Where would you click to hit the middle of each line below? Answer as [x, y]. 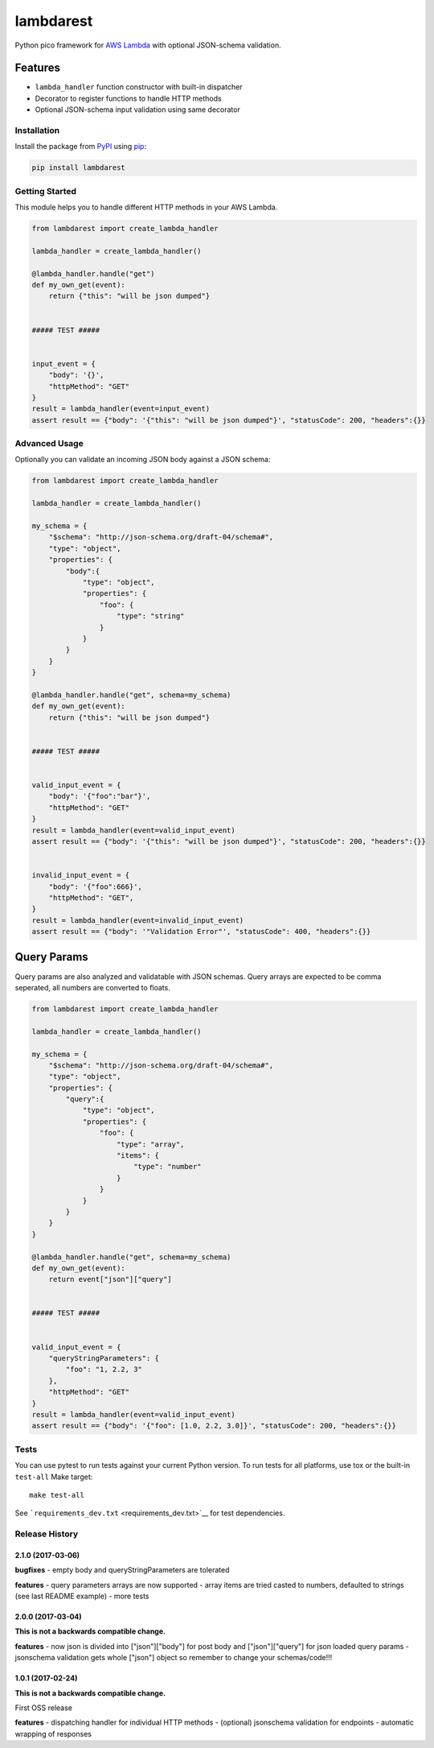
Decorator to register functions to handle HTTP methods [128, 98]
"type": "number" [167, 1167]
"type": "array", [151, 1144]
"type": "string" [151, 616]
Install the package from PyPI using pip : [81, 147]
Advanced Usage [49, 444]
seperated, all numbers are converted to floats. [92, 987]
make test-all [57, 1495]
